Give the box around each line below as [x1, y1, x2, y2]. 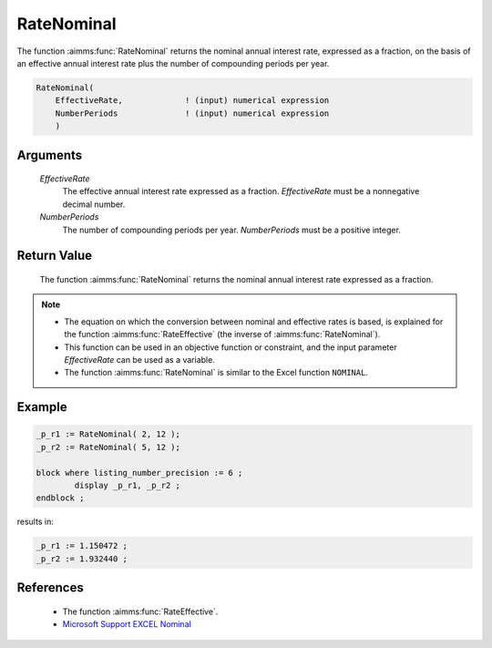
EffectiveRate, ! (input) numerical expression [55, 96, 330, 106]
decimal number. [62, 199, 126, 210]
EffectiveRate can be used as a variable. [64, 355, 216, 365]
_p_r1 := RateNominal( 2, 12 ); [36, 429, 181, 439]
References [16, 580, 84, 596]
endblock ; [36, 493, 85, 503]
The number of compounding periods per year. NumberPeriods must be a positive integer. [62, 224, 401, 235]
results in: [16, 516, 54, 528]
